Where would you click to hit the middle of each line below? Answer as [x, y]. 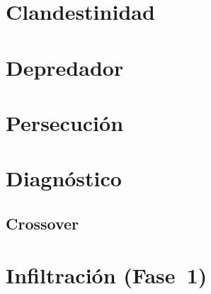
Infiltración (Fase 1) [107, 275]
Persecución [65, 122]
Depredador [65, 67]
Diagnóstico [64, 178]
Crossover [42, 223]
